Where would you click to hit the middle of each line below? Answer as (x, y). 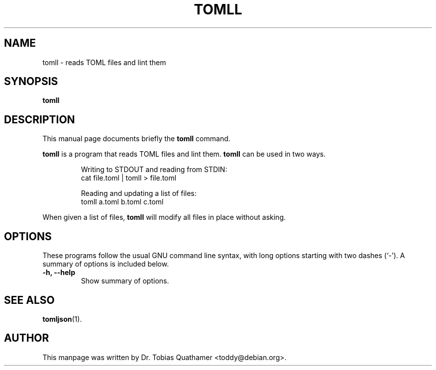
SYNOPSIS (31, 82)
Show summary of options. (125, 281)
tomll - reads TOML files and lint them (104, 62)
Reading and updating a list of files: (139, 193)
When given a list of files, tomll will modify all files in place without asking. (164, 217)
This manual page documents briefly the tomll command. (136, 139)
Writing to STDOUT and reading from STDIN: (154, 170)
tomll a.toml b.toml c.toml (122, 202)
